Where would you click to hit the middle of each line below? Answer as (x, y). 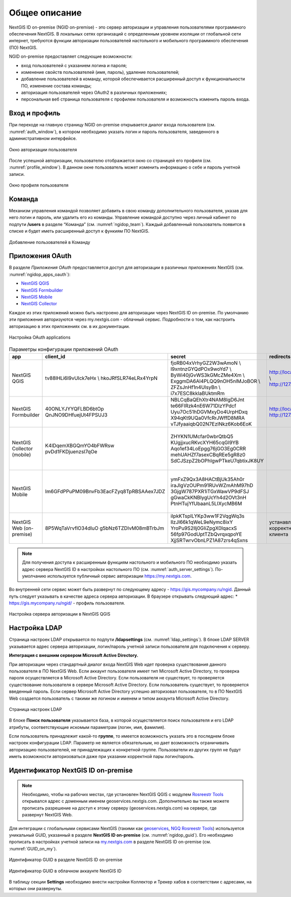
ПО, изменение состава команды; (56, 86)
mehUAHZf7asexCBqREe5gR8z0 (208, 454)
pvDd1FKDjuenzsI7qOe (71, 451)
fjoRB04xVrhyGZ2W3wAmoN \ (206, 363)
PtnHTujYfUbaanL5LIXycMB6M (206, 503)
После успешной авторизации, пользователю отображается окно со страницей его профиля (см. (110, 160)
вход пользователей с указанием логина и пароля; (74, 65)
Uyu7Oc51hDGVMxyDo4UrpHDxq (209, 412)
